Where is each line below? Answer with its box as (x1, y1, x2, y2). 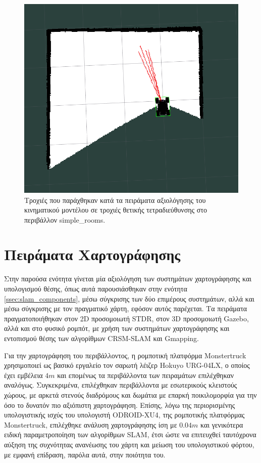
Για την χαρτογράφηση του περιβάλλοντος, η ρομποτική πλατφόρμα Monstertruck (4, 350, 246, 360)
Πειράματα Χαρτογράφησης (4, 244, 181, 265)
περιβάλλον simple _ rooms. (24, 214, 106, 225)
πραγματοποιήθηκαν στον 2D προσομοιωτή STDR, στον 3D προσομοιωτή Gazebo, (4, 313, 249, 323)
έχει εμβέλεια (4, 369, 43, 380)
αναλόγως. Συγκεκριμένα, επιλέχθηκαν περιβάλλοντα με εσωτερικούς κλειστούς (4, 380, 237, 390)
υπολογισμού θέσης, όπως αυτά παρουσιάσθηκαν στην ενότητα (4, 283, 187, 293)
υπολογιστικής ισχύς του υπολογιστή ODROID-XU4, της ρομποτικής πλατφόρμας (4, 409, 245, 420)
